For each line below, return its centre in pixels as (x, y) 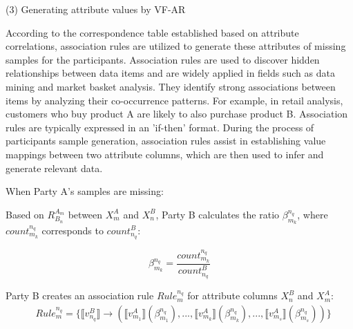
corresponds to (73, 230)
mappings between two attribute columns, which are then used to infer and (165, 154)
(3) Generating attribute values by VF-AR (96, 9)
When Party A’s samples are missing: (85, 191)
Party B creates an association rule (80, 295)
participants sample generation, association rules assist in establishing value (166, 141)
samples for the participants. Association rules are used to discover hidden (163, 59)
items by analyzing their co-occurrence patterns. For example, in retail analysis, (174, 100)
